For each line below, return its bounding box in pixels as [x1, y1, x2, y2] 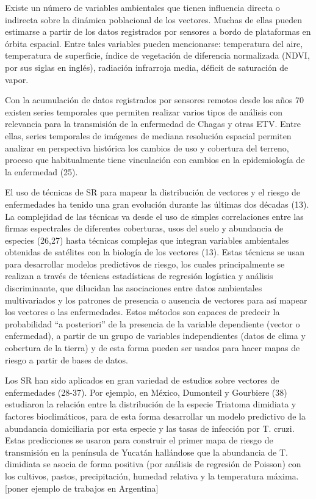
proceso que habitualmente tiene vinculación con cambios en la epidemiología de [5, 153, 305, 166]
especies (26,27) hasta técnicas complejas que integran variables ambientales [5, 233, 289, 246]
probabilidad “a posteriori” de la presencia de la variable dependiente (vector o [5, 317, 300, 330]
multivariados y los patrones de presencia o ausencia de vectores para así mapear [5, 293, 307, 306]
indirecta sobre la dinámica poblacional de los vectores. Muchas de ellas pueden [5, 13, 302, 26]
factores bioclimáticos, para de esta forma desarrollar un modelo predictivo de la [5, 410, 306, 422]
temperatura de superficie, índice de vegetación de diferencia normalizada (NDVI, [5, 49, 310, 62]
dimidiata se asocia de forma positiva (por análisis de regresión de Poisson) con [5, 457, 301, 470]
